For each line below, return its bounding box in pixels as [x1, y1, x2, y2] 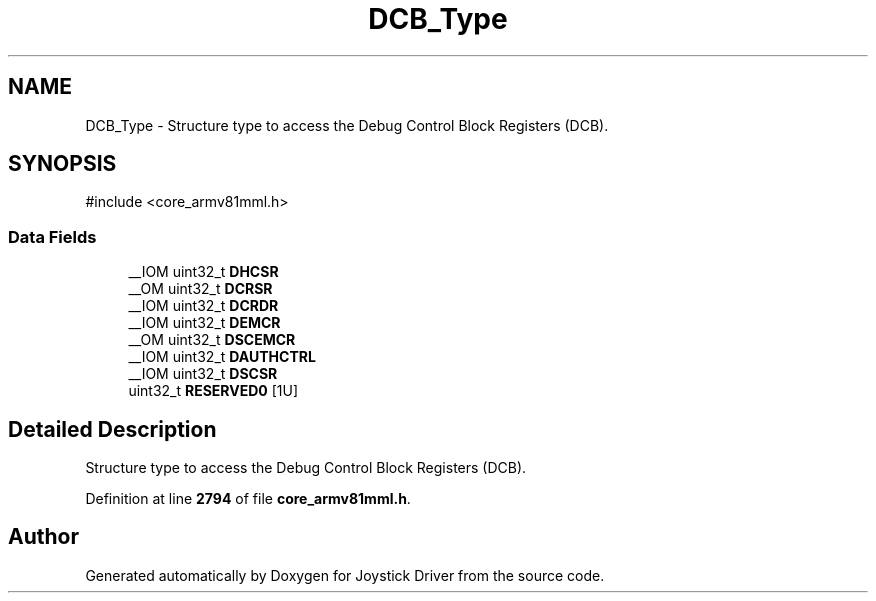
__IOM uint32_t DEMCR [128, 314, 281, 332]
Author [8, 524, 79, 550]
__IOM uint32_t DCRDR [128, 297, 279, 315]
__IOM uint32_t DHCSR [128, 263, 279, 281]
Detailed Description [8, 416, 217, 442]
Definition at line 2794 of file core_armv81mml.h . [85, 490, 411, 508]
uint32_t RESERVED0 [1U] [128, 382, 299, 400]
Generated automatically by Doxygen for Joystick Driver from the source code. [85, 566, 605, 584]
